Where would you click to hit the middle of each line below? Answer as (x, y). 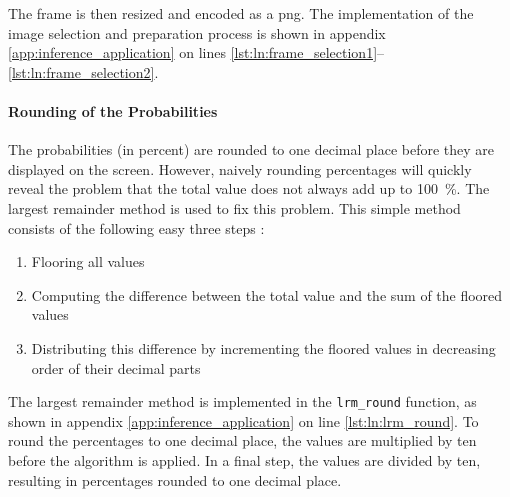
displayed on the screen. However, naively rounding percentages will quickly (240, 168)
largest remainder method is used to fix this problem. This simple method (234, 207)
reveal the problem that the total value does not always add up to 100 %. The (249, 188)
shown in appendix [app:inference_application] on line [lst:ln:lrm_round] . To (243, 420)
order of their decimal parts (116, 367)
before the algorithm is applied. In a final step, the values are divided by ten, (244, 459)
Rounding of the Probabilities (113, 110)
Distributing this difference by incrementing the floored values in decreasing (263, 347)
